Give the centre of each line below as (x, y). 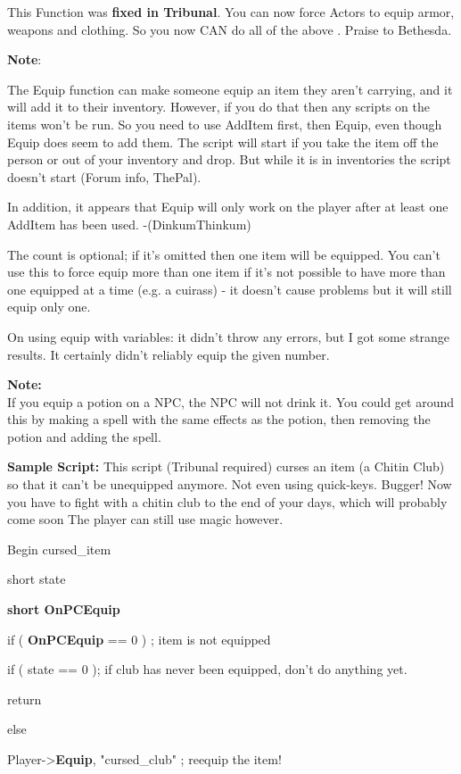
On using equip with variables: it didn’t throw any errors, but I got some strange (229, 336)
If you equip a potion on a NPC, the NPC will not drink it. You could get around (231, 401)
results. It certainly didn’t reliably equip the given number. (169, 354)
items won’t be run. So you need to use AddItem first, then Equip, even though (225, 124)
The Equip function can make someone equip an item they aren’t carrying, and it (230, 89)
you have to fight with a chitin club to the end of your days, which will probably (227, 501)
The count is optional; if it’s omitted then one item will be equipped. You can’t (224, 254)
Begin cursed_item (59, 549)
